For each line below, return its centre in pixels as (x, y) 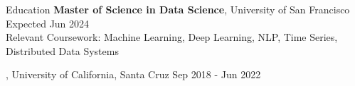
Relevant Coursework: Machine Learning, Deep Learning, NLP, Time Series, (172, 37)
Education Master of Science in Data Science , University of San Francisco (178, 9)
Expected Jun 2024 (48, 23)
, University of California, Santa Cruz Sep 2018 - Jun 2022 (133, 74)
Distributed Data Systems (62, 50)
